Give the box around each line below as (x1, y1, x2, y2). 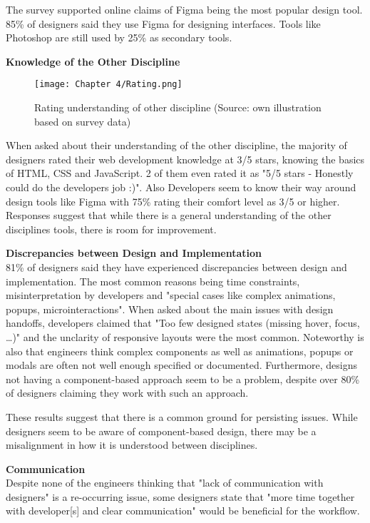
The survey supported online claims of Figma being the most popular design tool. (6, 2, 363, 16)
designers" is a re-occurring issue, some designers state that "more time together (6, 489, 355, 504)
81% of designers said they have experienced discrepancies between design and (6, 259, 347, 274)
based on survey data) (34, 113, 131, 128)
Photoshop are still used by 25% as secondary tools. (6, 30, 232, 45)
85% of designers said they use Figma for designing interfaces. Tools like (6, 16, 321, 31)
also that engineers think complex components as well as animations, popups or (6, 343, 354, 358)
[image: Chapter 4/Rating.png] (34, 79, 183, 90)
